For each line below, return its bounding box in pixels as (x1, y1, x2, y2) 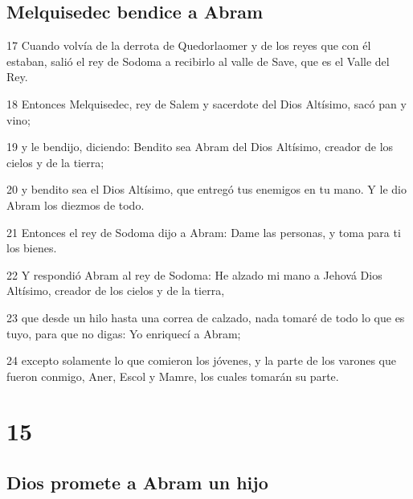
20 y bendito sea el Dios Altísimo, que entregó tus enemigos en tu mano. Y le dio (6, 181, 407, 198)
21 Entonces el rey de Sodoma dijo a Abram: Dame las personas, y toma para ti (6, 223, 401, 240)
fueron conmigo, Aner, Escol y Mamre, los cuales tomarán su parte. (6, 367, 339, 384)
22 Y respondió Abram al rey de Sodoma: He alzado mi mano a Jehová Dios (6, 266, 382, 283)
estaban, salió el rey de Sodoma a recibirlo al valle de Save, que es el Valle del (6, 52, 390, 69)
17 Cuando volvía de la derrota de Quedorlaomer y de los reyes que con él (6, 37, 371, 54)
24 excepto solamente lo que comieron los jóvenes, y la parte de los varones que (6, 352, 396, 369)
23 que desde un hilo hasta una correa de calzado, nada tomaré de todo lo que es (6, 309, 405, 325)
